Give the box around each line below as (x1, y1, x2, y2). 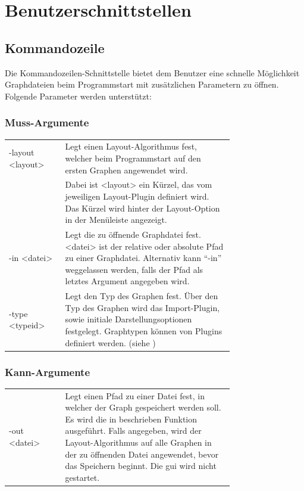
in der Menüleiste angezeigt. (65, 213, 167, 226)
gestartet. (65, 471, 100, 483)
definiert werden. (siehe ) (65, 336, 156, 349)
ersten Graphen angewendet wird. (65, 163, 188, 176)
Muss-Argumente (5, 115, 89, 130)
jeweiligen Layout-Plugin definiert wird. (65, 189, 209, 202)
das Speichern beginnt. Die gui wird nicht (65, 459, 217, 472)
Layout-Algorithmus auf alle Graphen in (65, 436, 212, 449)
